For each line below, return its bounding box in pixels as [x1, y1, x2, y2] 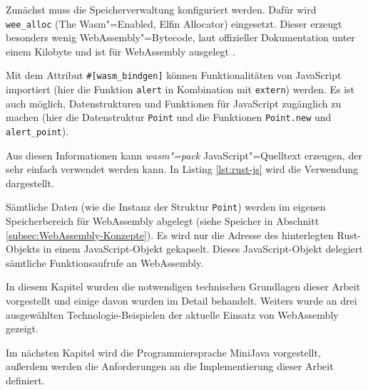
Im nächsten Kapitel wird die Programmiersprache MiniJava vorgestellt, [6, 344, 321, 359]
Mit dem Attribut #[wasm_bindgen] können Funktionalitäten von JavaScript [6, 68, 342, 83]
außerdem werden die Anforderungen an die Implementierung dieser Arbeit [6, 359, 334, 374]
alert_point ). [6, 124, 69, 138]
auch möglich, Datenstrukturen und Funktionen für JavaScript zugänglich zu [6, 95, 342, 110]
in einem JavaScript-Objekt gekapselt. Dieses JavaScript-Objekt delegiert [43, 241, 363, 256]
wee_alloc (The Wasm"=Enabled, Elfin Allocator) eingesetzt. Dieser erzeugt [6, 16, 342, 31]
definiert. [6, 373, 45, 388]
